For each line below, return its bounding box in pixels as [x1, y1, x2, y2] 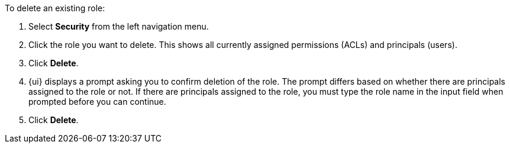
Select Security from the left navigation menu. [28, 21, 209, 31]
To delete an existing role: [5, 3, 105, 13]
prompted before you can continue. [28, 96, 166, 107]
